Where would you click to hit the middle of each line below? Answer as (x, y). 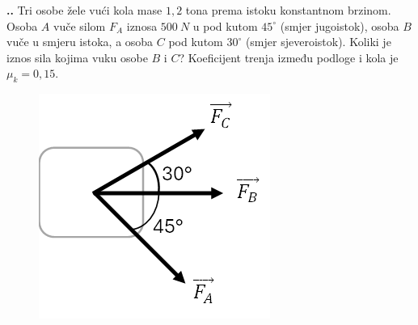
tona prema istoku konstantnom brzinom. (288, 10)
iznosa (142, 25)
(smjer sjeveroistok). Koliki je (318, 42)
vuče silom (80, 25)
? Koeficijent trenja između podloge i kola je (289, 57)
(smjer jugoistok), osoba (340, 25)
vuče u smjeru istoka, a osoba (80, 42)
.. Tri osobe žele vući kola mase (84, 10)
